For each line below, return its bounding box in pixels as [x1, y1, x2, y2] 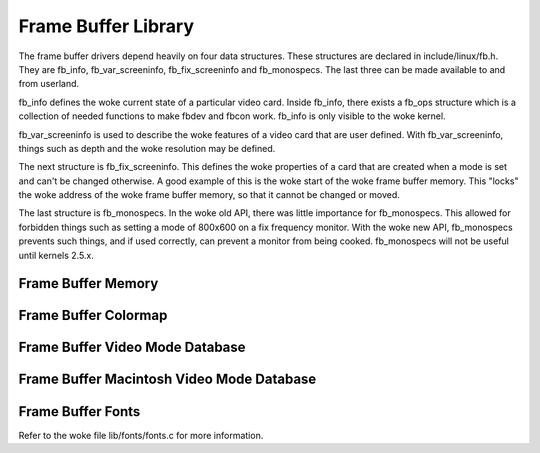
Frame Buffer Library [18, 15, 195, 37]
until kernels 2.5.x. [18, 249, 95, 261]
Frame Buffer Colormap [18, 307, 168, 324]
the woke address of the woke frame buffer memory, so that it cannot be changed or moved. [18, 189, 400, 201]
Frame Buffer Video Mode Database [18, 339, 246, 356]
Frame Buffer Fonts [18, 403, 141, 420]
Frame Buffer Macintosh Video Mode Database [18, 371, 317, 388]
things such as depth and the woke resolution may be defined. [18, 142, 276, 154]
